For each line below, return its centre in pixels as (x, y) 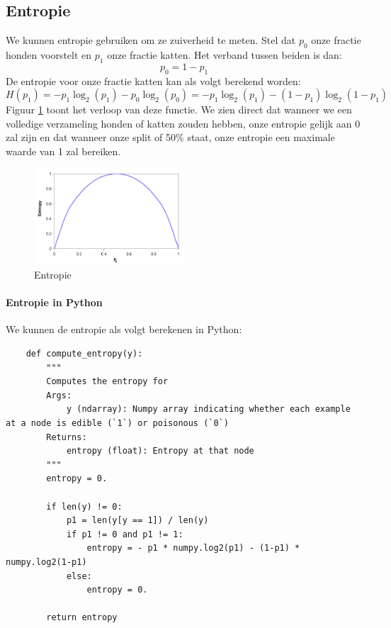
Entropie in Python (54, 302)
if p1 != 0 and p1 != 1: (125, 534)
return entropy (82, 618)
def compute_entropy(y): (84, 354)
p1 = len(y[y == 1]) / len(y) (137, 521)
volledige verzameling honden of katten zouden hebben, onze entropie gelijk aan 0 (183, 123)
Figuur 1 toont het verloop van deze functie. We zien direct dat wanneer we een (179, 110)
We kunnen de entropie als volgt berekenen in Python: (124, 329)
